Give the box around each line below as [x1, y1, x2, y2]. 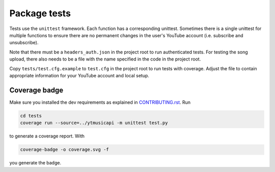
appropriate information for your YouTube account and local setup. [9, 72, 150, 78]
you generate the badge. [9, 160, 61, 166]
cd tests [20, 112, 42, 119]
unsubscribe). [9, 40, 39, 46]
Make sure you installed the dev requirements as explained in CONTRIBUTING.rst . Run [9, 99, 191, 105]
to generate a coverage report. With [9, 133, 85, 139]
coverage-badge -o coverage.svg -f [20, 147, 109, 153]
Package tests [9, 8, 71, 19]
